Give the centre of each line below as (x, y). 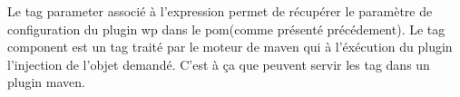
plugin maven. (46, 82)
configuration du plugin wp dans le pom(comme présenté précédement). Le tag (226, 29)
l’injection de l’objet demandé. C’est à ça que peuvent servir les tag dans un (219, 64)
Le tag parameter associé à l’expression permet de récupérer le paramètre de (220, 11)
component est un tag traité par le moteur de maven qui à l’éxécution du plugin (230, 47)
